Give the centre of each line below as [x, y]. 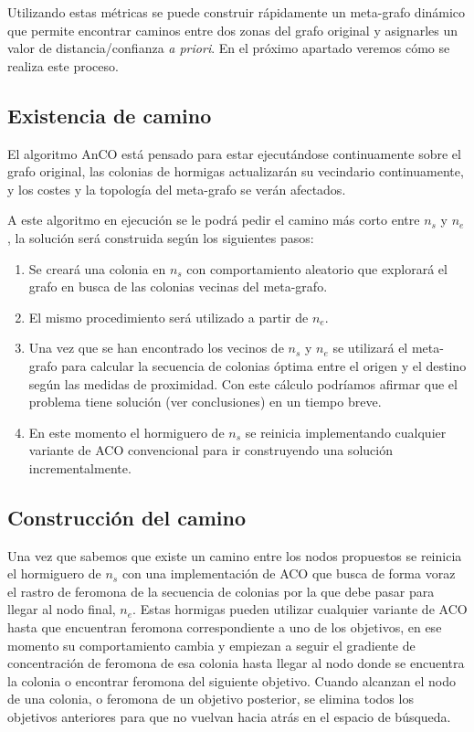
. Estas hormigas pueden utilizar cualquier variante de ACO [300, 609]
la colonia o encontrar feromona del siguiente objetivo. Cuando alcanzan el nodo [232, 680]
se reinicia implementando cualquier [346, 432]
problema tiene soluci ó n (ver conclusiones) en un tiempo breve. [205, 402]
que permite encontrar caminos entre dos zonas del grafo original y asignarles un [232, 30]
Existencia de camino [110, 115]
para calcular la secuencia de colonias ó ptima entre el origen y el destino [264, 365]
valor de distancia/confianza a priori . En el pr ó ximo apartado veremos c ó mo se [229, 48]
